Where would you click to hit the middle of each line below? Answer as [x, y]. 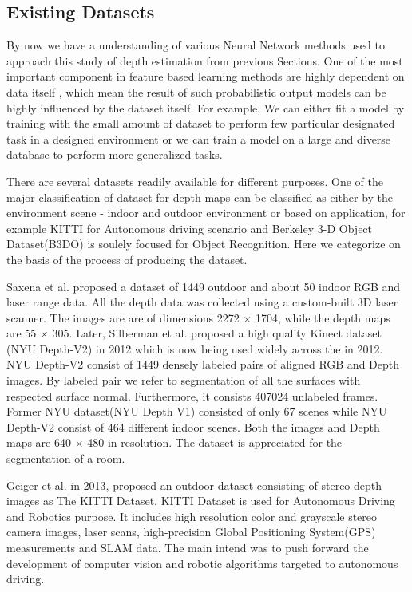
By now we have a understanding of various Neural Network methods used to [196, 45]
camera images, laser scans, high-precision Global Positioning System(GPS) [191, 532]
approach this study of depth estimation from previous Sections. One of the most [205, 60]
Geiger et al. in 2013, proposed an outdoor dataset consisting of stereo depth [194, 485]
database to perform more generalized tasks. [115, 154]
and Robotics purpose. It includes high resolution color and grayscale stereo [192, 516]
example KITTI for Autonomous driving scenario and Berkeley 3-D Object [190, 228]
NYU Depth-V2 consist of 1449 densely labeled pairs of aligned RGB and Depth [203, 364]
